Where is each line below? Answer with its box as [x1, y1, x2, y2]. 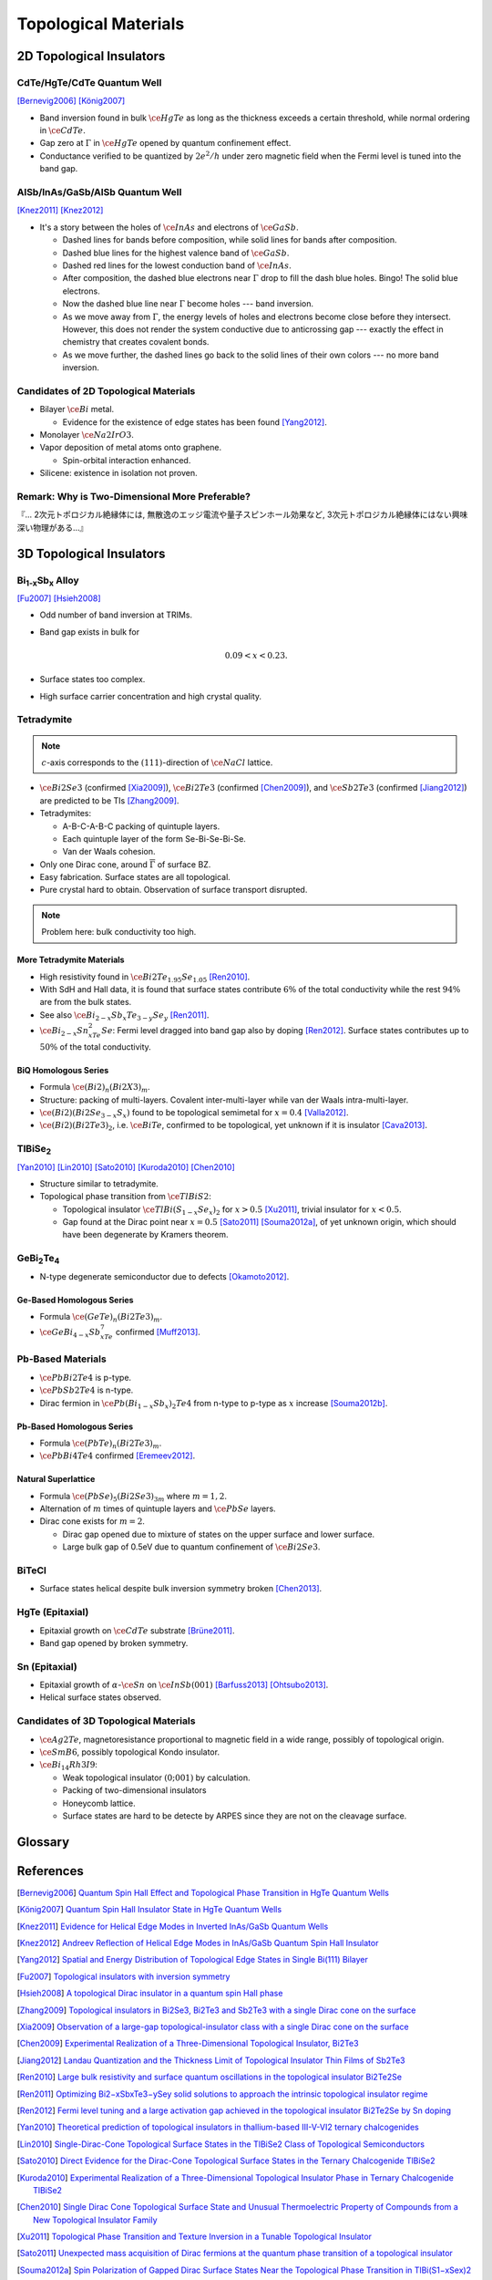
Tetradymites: [39, 808, 92, 819]
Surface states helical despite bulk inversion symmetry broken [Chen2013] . [39, 1583, 323, 1594]
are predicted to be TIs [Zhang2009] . [39, 794, 179, 806]
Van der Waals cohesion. [62, 846, 156, 857]
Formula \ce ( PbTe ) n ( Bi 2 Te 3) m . [39, 1437, 162, 1450]
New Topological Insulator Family [33, 2214, 159, 2225]
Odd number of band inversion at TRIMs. [39, 609, 193, 620]
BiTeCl [16, 1564, 47, 1577]
